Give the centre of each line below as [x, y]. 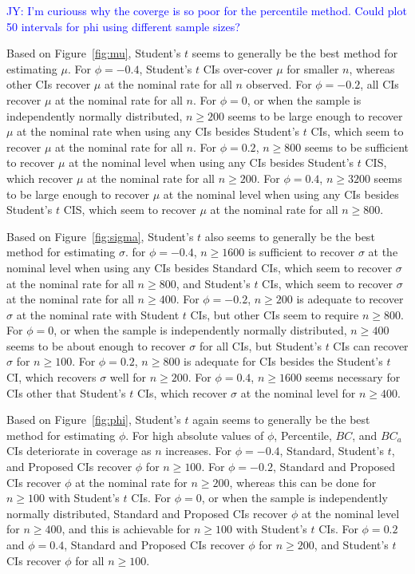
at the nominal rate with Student [98, 314]
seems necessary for [353, 377]
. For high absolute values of [195, 435]
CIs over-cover [238, 68]
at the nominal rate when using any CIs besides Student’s [158, 131]
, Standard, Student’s [332, 451]
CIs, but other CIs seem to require [275, 314]
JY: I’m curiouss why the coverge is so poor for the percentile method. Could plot [207, 10]
